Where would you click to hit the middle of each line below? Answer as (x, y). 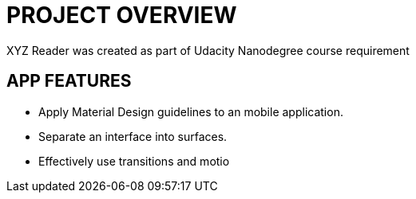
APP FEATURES (69, 81)
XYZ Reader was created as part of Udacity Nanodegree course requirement (208, 50)
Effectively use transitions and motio (134, 161)
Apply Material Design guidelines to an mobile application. (191, 111)
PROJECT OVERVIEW (122, 15)
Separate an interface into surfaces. (133, 136)
